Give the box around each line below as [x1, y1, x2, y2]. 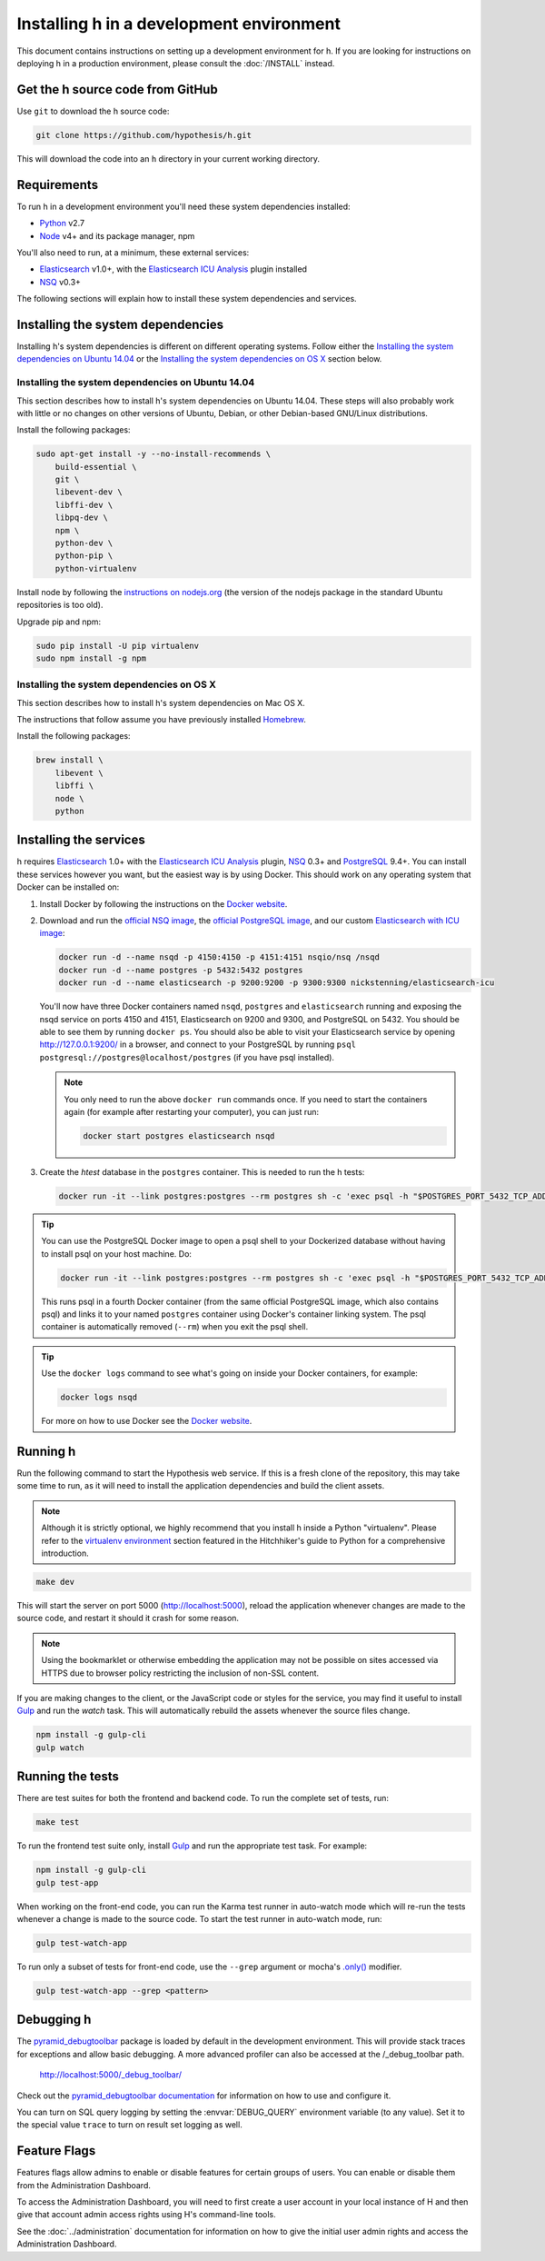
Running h [16, 1443, 76, 1459]
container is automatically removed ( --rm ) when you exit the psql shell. [41, 1321, 309, 1332]
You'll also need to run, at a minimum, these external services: [16, 246, 250, 258]
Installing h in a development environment [16, 14, 341, 34]
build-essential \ [54, 462, 137, 472]
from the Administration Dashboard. [16, 2179, 152, 2190]
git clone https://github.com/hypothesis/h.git [35, 130, 252, 140]
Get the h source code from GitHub [16, 82, 218, 97]
